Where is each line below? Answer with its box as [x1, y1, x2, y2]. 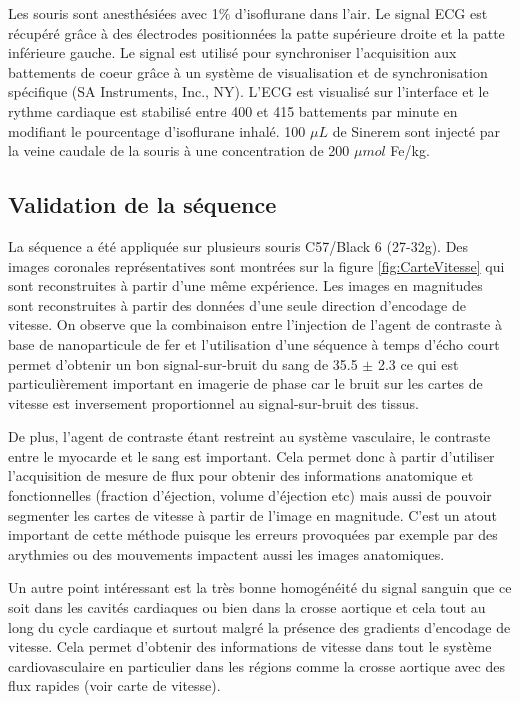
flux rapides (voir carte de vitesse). [8, 675, 221, 696]
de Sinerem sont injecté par [332, 120, 501, 141]
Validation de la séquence [8, 189, 277, 220]
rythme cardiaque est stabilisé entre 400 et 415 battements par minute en [8, 100, 458, 121]
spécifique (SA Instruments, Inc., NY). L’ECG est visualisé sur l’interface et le [8, 81, 489, 102]
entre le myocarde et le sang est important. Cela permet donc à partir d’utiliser [8, 445, 495, 466]
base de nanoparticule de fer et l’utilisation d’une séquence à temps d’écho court [8, 333, 500, 354]
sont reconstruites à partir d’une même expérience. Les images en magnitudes [8, 275, 483, 296]
